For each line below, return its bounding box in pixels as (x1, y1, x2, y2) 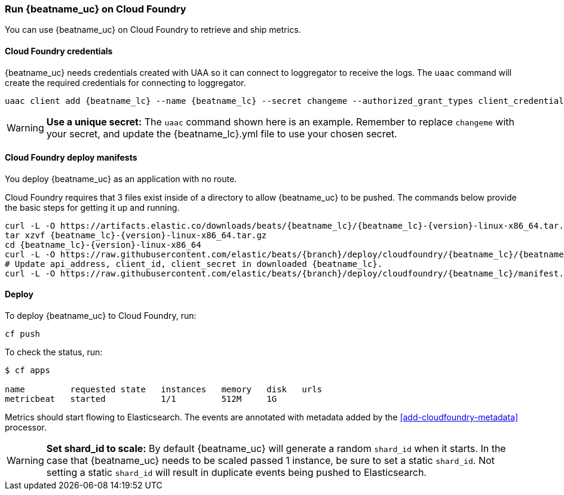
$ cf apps (5, 365, 50, 376)
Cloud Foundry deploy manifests (5, 152, 137, 163)
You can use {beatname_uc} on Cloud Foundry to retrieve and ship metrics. (5, 24, 301, 35)
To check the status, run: (5, 347, 103, 358)
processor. (5, 422, 47, 433)
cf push (5, 329, 41, 339)
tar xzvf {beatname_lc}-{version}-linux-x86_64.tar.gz (5, 230, 267, 240)
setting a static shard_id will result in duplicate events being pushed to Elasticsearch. (46, 466, 427, 479)
